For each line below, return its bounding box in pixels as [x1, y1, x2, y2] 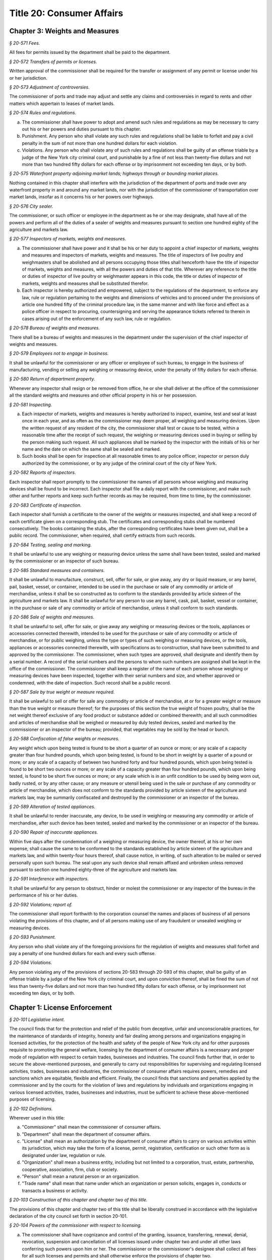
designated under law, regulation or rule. [22, 1152, 106, 1158]
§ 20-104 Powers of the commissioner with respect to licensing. [9, 1222, 142, 1228]
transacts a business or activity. [22, 1187, 88, 1193]
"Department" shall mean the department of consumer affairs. [22, 1131, 151, 1137]
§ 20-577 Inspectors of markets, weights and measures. [9, 236, 126, 242]
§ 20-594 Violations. [9, 960, 52, 966]
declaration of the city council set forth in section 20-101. [9, 1213, 128, 1219]
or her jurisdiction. [9, 75, 47, 81]
